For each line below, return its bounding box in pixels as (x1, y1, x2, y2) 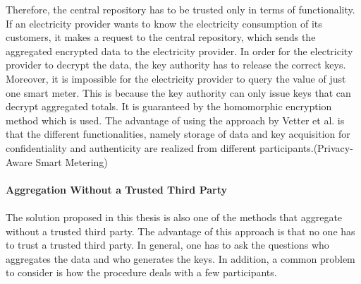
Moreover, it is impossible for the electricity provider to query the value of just (6, 71, 346, 85)
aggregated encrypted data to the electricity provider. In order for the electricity (6, 43, 353, 58)
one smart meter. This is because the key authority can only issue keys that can (6, 85, 351, 100)
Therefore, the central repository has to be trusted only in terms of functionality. (6, 2, 355, 16)
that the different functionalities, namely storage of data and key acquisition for (6, 126, 350, 141)
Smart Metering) (35, 154, 108, 169)
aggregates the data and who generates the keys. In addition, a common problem (6, 251, 355, 266)
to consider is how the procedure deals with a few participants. (6, 265, 277, 280)
